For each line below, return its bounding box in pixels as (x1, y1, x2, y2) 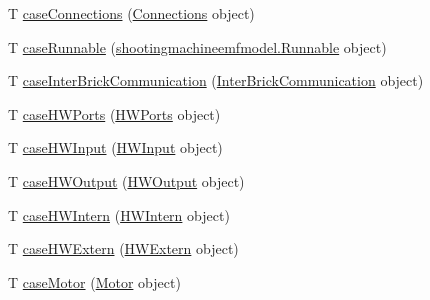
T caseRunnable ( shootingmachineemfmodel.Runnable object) (8, 36, 387, 57)
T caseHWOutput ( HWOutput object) (8, 170, 245, 191)
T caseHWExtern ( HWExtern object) (8, 238, 239, 259)
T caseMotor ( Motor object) (8, 271, 181, 292)
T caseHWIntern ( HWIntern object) (8, 204, 230, 225)
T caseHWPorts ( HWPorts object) (8, 103, 221, 124)
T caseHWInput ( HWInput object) (8, 137, 223, 158)
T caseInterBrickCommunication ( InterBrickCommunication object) (8, 70, 424, 91)
